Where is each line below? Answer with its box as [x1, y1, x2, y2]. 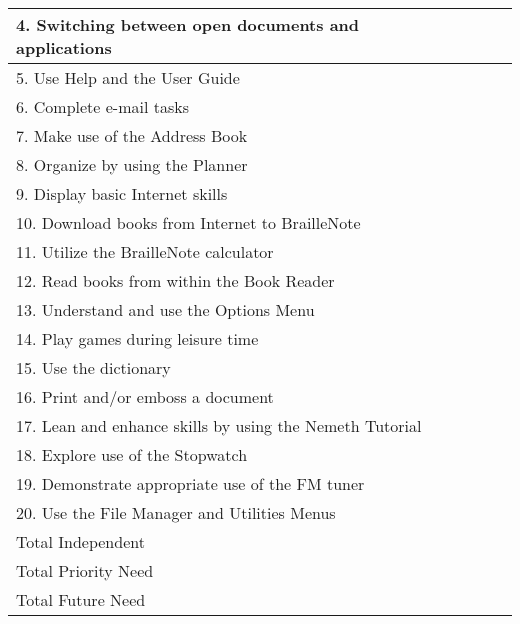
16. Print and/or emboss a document [16, 385, 274, 408]
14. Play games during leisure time [16, 327, 259, 350]
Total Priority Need [16, 559, 154, 582]
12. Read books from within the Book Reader [16, 269, 335, 292]
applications [16, 36, 112, 59]
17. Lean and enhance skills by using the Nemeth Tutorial [16, 414, 422, 437]
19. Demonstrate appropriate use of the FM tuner [16, 472, 365, 495]
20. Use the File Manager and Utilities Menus [16, 501, 336, 524]
